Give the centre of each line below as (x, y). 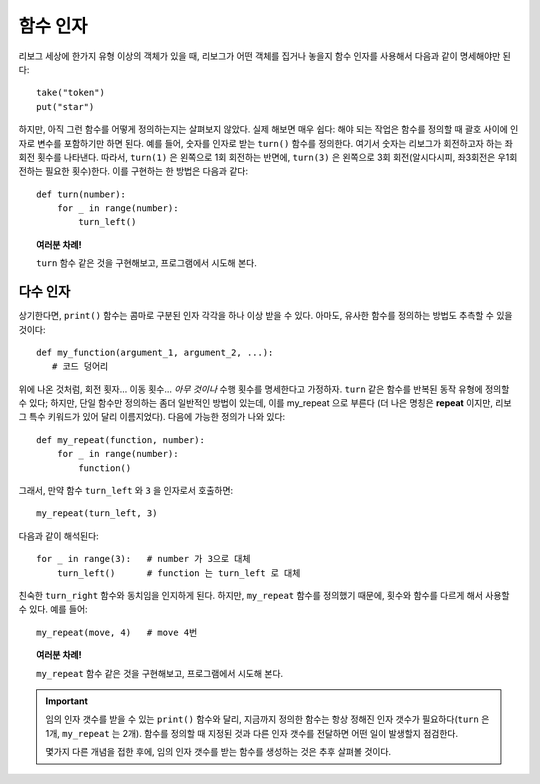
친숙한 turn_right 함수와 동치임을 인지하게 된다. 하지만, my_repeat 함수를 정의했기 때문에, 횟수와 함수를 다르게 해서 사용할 (264, 595)
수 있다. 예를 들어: (53, 609)
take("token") (70, 93)
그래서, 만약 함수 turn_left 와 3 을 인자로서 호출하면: (126, 491)
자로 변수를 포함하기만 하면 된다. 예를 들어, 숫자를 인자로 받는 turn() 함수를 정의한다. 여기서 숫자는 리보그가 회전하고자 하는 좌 (266, 143)
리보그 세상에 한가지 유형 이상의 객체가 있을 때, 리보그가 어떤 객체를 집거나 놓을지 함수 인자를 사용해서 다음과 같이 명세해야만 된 (265, 56)
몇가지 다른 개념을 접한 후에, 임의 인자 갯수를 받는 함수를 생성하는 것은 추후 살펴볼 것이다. (218, 752)
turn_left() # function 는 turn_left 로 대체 (178, 573)
